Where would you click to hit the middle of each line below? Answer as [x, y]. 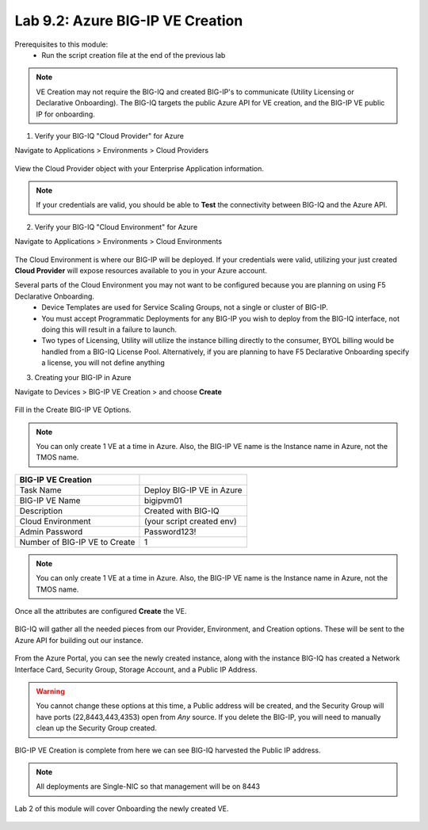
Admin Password [51, 531]
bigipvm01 [163, 501]
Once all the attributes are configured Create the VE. [101, 611]
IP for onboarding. [65, 114]
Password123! [170, 531]
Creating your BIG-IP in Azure [83, 377]
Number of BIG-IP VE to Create [77, 542]
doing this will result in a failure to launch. [109, 329]
